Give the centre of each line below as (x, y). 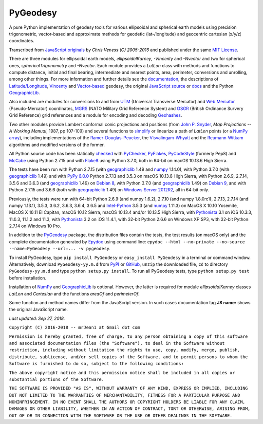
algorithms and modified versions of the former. (57, 145)
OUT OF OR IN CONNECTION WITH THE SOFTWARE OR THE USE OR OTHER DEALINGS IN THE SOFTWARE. (121, 415)
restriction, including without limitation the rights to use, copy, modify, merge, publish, (125, 350)
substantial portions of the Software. (56, 379)
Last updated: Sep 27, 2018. (37, 318)
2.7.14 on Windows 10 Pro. (35, 226)
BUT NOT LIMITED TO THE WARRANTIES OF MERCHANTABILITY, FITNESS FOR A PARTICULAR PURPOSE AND (125, 395)
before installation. (28, 278)
